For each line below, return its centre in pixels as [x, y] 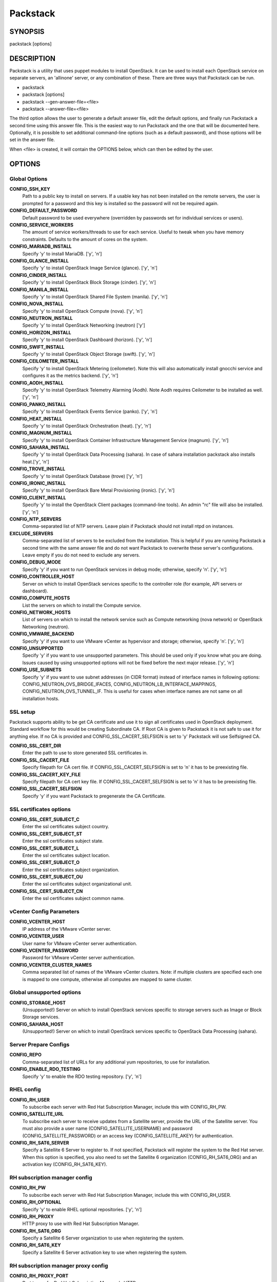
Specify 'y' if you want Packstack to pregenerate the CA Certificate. [94, 796]
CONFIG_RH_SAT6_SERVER [39, 1143]
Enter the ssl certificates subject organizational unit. [77, 884]
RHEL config [25, 1090]
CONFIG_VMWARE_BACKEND [42, 634]
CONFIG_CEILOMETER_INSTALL [44, 361]
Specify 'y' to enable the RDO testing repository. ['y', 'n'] [82, 1076]
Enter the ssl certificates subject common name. [74, 898]
